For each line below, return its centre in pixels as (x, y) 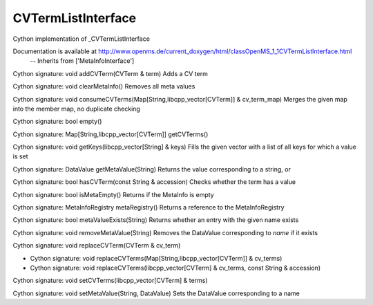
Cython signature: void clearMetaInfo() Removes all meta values (104, 86)
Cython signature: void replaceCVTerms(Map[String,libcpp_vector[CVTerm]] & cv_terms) (156, 258)
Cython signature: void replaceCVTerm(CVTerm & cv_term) (97, 246)
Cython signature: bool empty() (57, 122)
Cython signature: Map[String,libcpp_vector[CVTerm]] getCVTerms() (111, 134)
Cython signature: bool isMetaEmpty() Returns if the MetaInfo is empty (113, 194)
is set (20, 156)
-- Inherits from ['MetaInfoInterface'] (82, 61)
